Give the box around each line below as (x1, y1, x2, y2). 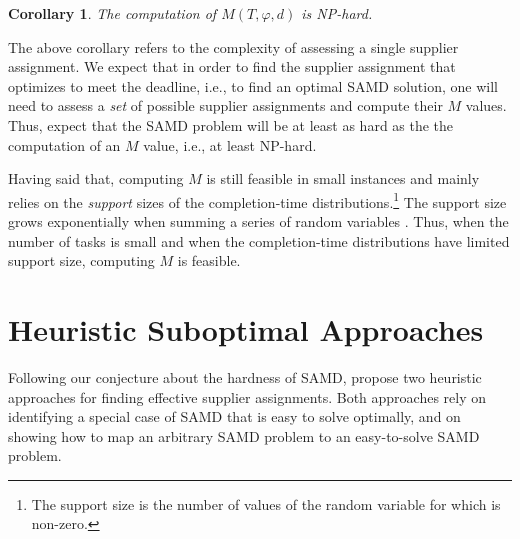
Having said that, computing (8, 168, 184, 189)
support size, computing (8, 250, 155, 271)
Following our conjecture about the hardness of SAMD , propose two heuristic (8, 366, 482, 387)
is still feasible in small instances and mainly (206, 168, 480, 189)
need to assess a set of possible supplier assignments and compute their (8, 95, 443, 116)
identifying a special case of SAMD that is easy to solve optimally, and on (8, 406, 461, 427)
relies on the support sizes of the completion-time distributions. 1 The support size (8, 188, 507, 212)
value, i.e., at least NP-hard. (143, 134, 317, 155)
